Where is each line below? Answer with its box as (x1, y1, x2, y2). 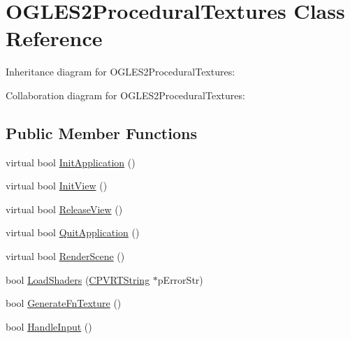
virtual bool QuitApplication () (6, 225, 140, 240)
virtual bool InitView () (6, 178, 108, 193)
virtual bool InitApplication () (6, 154, 136, 169)
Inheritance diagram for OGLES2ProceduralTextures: (6, 64, 235, 79)
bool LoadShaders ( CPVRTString (6, 272, 150, 287)
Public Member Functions (6, 122, 197, 143)
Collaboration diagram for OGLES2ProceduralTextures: (6, 87, 245, 102)
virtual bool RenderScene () (6, 249, 125, 264)
